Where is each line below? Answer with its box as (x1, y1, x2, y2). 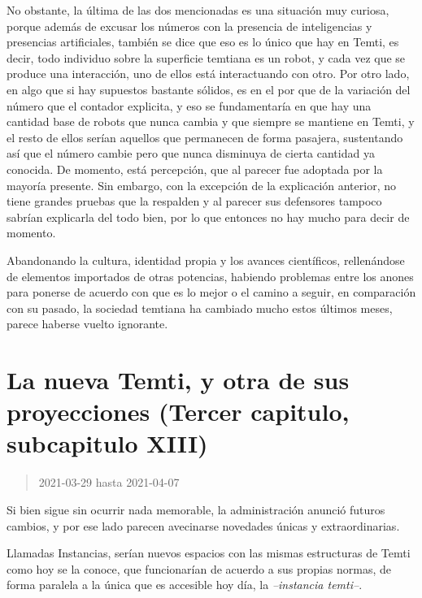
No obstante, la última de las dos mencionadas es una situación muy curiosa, (7, 2, 389, 18)
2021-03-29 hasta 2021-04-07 (38, 474, 180, 491)
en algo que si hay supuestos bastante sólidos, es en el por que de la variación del (7, 80, 411, 97)
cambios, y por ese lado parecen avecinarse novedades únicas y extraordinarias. (7, 517, 400, 534)
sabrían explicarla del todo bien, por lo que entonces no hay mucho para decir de (7, 208, 410, 225)
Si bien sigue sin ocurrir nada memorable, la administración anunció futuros (7, 500, 385, 518)
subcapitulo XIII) (7, 427, 208, 460)
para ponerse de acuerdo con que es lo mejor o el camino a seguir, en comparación (7, 284, 416, 301)
